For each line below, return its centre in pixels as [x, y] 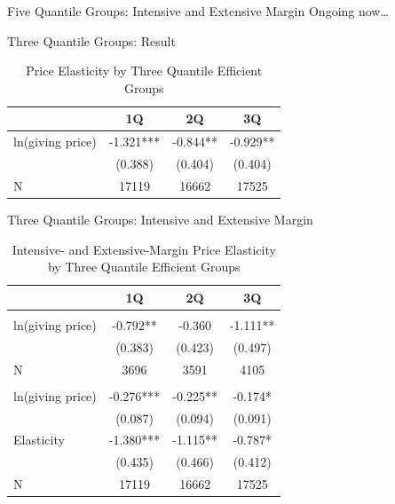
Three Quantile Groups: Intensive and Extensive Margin [160, 219]
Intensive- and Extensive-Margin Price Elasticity [144, 249]
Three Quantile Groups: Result [91, 40]
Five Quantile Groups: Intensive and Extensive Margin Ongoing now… [198, 11]
